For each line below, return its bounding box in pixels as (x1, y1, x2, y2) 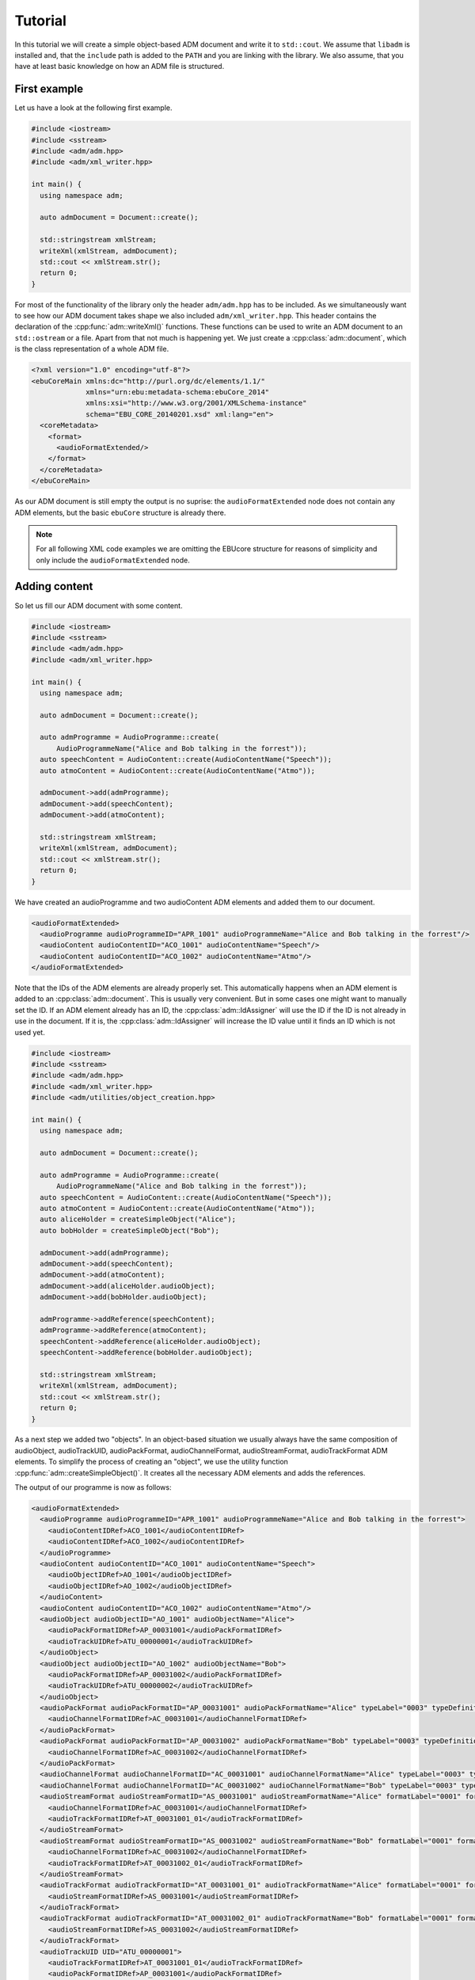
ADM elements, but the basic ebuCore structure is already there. (14, 508, 226, 517)
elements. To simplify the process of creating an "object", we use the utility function (14, 1457, 289, 1467)
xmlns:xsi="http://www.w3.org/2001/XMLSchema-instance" (85, 398, 307, 408)
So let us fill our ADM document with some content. (14, 600, 183, 610)
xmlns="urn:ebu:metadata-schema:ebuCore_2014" (85, 388, 270, 396)
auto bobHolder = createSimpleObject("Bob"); (40, 1226, 219, 1235)
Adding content (14, 580, 93, 593)
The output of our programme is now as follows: (14, 1483, 172, 1492)
